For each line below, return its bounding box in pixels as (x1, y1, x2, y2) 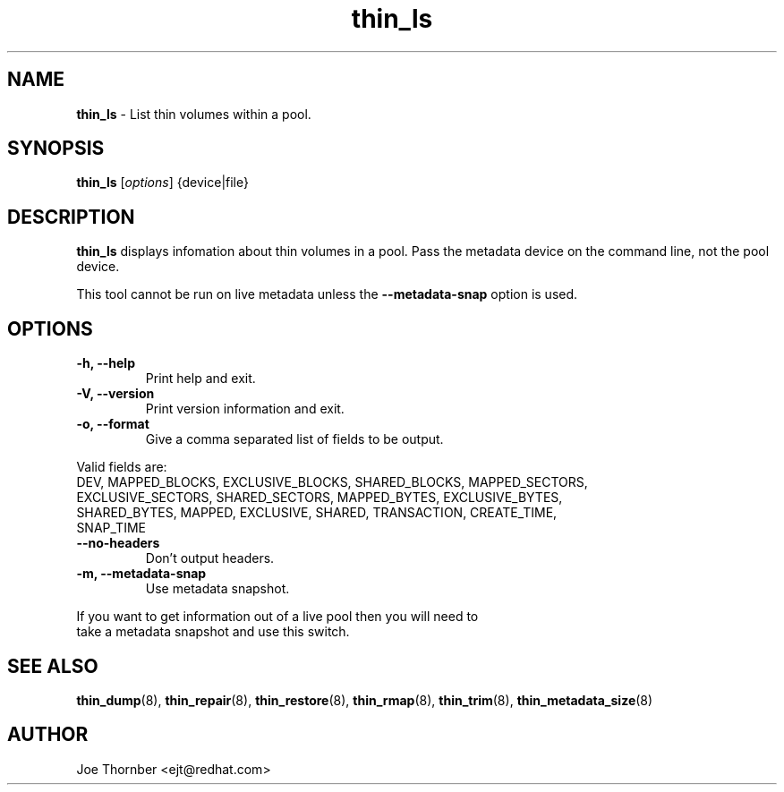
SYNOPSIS (7, 137, 105, 160)
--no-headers (76, 535, 160, 551)
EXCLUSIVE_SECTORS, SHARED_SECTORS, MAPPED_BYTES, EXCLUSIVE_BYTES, (76, 490, 563, 506)
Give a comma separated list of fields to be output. (145, 431, 444, 447)
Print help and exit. (145, 370, 256, 387)
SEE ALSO (7, 654, 98, 677)
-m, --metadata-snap (76, 566, 207, 582)
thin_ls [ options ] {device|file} (76, 175, 249, 191)
